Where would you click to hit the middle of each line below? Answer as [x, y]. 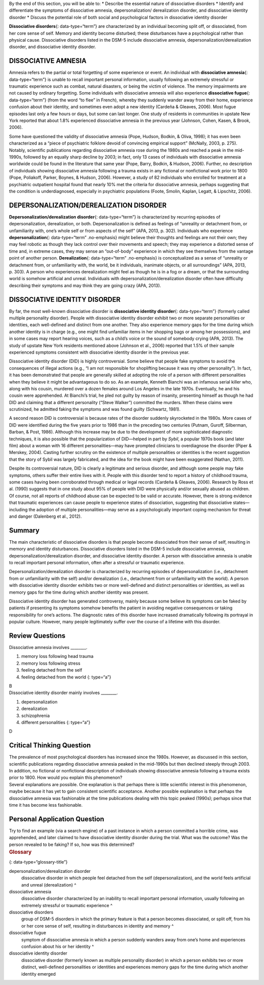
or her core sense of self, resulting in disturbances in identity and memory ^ [98, 926]
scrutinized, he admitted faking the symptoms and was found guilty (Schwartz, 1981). [95, 409]
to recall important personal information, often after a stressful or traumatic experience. [97, 563]
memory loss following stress [51, 663]
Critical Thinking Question [50, 745]
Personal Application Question [57, 819]
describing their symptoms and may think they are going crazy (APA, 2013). [85, 285]
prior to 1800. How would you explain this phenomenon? [66, 778]
